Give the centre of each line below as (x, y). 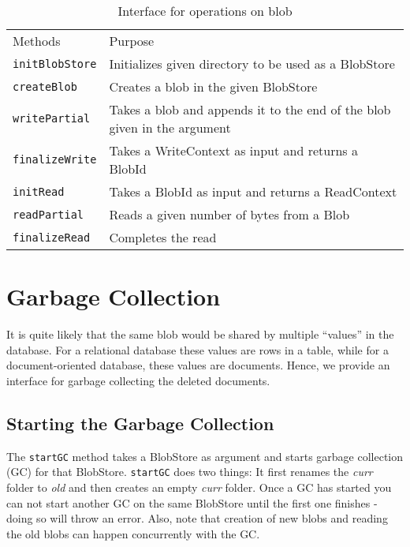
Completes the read (163, 237)
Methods (37, 41)
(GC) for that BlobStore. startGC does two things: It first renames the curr (190, 472)
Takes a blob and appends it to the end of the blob (250, 109)
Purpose (132, 41)
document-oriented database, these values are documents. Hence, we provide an (198, 365)
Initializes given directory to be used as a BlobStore (252, 64)
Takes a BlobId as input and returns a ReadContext (253, 191)
